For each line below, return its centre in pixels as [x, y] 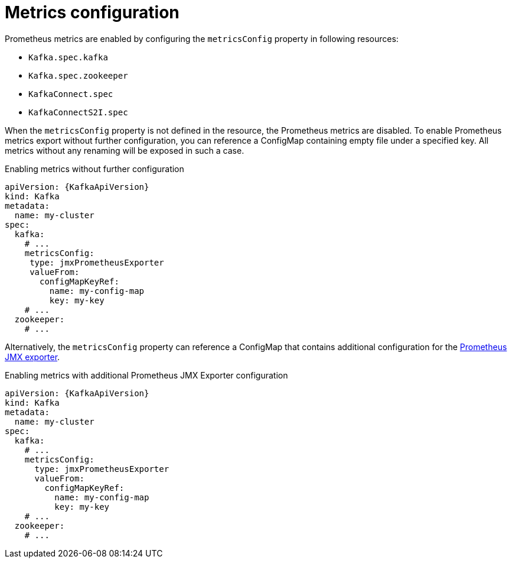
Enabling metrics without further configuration [94, 169]
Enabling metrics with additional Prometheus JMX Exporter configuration [146, 375]
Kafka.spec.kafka [68, 57]
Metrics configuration [92, 12]
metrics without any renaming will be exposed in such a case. [125, 150]
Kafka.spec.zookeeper [78, 75]
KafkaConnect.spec [71, 94]
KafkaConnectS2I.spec [78, 112]
